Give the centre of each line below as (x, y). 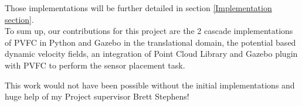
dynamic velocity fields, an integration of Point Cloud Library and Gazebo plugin (151, 54)
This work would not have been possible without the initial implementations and (150, 85)
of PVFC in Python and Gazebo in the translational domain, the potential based (150, 42)
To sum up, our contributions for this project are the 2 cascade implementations (149, 31)
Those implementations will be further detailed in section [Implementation (138, 8)
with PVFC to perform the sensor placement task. (95, 65)
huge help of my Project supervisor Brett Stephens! (97, 96)
